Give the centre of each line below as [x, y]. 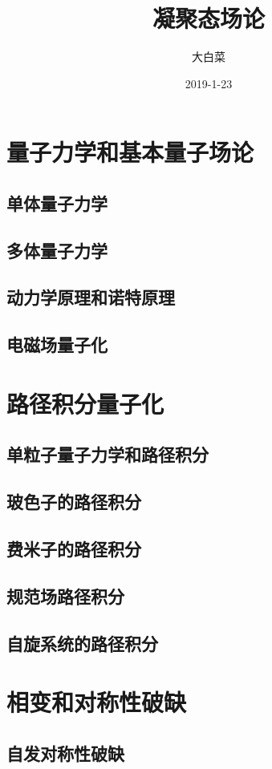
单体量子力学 [57, 202]
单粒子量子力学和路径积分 [108, 454]
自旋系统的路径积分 [82, 643]
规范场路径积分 [65, 595]
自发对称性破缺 [65, 753]
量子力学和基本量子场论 [130, 152]
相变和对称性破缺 [97, 702]
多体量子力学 [57, 250]
